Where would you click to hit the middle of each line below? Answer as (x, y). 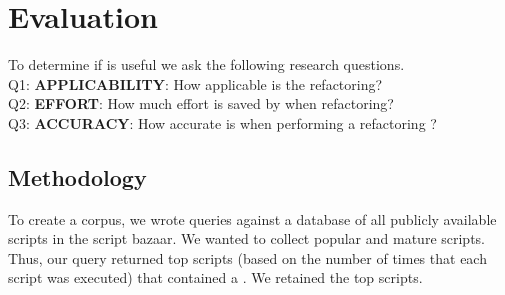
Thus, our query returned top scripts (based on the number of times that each (247, 257)
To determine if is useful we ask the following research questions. (206, 64)
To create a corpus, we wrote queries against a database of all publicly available (252, 218)
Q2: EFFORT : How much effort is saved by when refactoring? (201, 103)
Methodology (77, 176)
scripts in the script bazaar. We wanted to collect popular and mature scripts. (247, 238)
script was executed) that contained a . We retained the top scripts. (215, 277)
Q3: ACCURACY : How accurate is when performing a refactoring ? (222, 122)
